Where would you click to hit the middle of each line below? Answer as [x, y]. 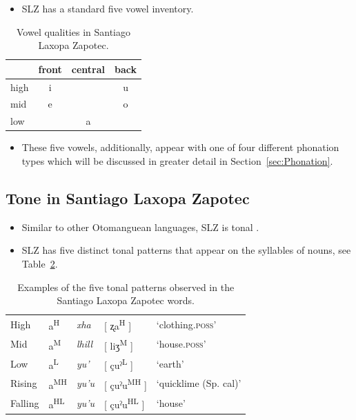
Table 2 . [40, 263]
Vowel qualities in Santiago [73, 31]
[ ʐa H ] [118, 324]
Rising [24, 383]
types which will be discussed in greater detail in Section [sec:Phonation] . [177, 161]
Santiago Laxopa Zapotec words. [126, 300]
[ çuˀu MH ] [126, 383]
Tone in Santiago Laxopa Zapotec [128, 198]
